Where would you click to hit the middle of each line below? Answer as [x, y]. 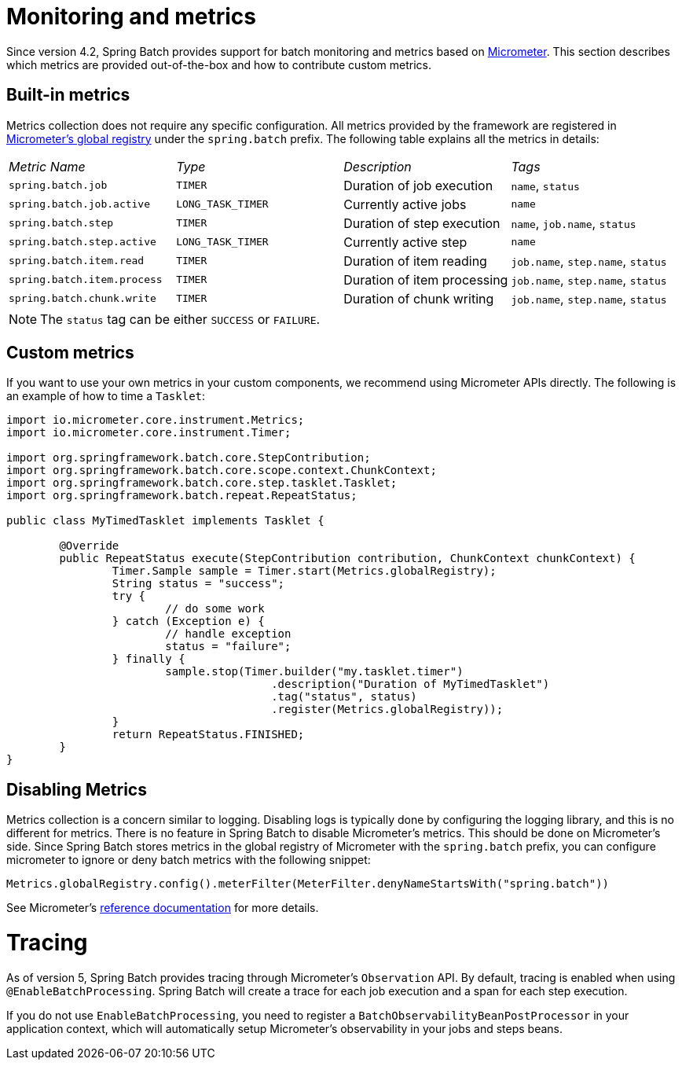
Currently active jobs [405, 204]
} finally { [148, 659]
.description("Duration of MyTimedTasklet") [411, 684]
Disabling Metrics [77, 789]
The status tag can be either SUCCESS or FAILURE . [180, 319]
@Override [89, 546]
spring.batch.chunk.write [82, 299]
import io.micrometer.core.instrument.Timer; [149, 433]
